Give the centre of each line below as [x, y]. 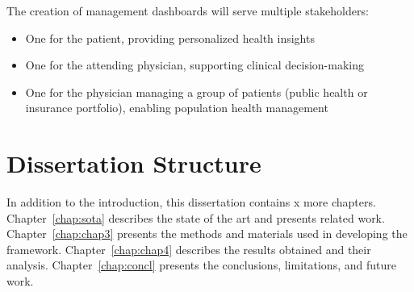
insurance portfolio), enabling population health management [177, 108]
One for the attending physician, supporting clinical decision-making [194, 65]
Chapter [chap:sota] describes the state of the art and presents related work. [196, 217]
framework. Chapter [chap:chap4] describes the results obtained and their [189, 249]
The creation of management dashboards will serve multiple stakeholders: [188, 10]
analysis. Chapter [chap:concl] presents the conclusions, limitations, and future [201, 265]
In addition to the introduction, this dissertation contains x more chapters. [191, 202]
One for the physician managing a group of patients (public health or [197, 92]
